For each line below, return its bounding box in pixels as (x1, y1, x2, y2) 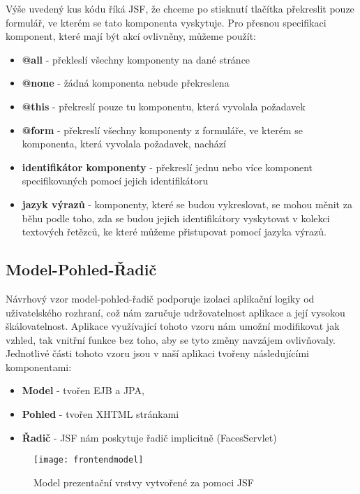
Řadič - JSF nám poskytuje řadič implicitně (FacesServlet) (22, 430, 277, 444)
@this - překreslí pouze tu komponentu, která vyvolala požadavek (22, 99, 306, 113)
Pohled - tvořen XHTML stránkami (22, 407, 179, 421)
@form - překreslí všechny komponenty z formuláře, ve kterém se (22, 122, 303, 137)
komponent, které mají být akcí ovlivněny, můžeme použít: (6, 29, 256, 43)
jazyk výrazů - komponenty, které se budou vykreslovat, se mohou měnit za (22, 196, 352, 211)
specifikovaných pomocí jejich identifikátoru (22, 173, 209, 188)
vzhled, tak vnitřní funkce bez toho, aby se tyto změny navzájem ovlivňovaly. (6, 332, 336, 347)
